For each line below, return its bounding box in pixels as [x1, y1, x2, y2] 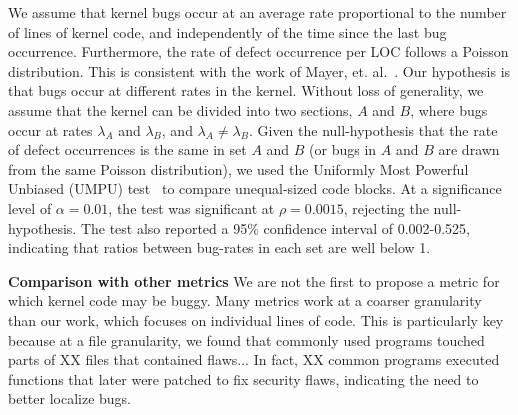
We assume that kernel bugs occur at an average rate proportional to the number [8, 2, 507, 22]
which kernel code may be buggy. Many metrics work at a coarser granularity [8, 290, 482, 311]
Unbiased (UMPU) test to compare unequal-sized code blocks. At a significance [8, 178, 502, 199]
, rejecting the [343, 197, 429, 218]
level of [8, 197, 52, 218]
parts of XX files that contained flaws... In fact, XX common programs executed [8, 349, 500, 370]
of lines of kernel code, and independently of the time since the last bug [8, 21, 447, 42]
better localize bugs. [8, 388, 132, 409]
